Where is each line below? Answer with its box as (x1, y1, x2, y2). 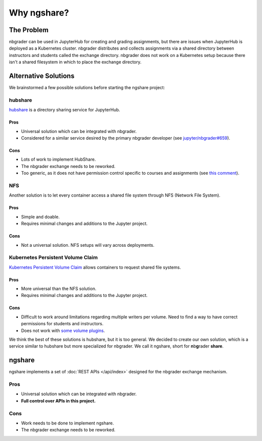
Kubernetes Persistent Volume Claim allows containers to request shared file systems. (9, 264, 181, 270)
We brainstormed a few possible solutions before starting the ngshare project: (9, 85, 165, 91)
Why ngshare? (9, 7, 69, 18)
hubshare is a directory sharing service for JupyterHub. (9, 107, 120, 113)
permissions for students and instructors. (21, 321, 104, 327)
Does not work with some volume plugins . (21, 328, 105, 333)
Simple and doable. (21, 214, 60, 220)
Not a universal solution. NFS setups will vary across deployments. (21, 242, 155, 248)
